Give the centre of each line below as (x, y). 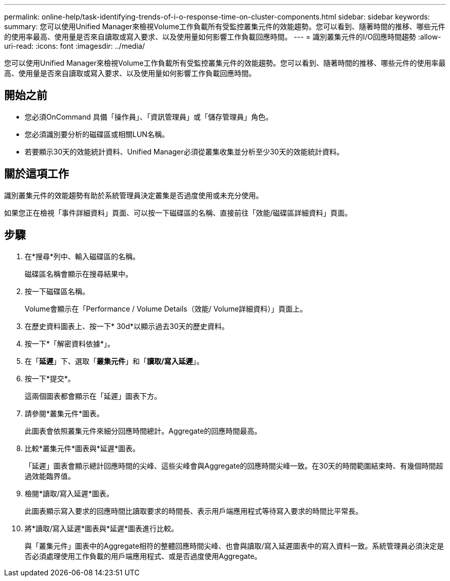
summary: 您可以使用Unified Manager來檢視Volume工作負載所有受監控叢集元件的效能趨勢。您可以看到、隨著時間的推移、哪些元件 (225, 26)
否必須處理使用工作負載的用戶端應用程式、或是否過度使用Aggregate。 (143, 556)
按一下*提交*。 (50, 378)
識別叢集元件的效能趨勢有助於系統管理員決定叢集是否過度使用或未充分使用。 (134, 195)
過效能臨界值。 (50, 476)
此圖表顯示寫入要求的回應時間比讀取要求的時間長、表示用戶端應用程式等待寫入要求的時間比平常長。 (194, 511)
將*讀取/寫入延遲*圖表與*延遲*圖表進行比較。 (102, 528)
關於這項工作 (36, 174)
